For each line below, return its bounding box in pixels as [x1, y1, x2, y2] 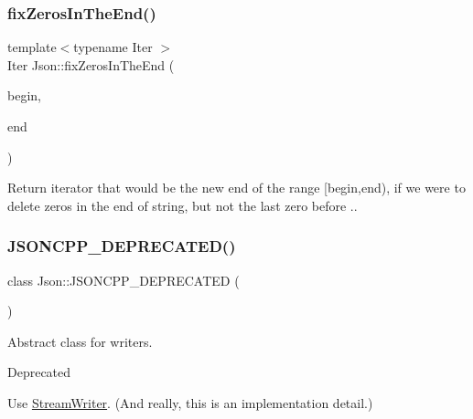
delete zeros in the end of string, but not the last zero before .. [7, 195, 358, 215]
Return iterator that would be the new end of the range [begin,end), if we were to [7, 178, 466, 197]
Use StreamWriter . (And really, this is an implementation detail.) [7, 393, 373, 412]
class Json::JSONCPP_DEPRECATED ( [7, 270, 240, 289]
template [7, 37, 57, 57]
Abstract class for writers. [7, 331, 153, 351]
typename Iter [73, 37, 153, 57]
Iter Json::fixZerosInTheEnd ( [7, 55, 175, 74]
